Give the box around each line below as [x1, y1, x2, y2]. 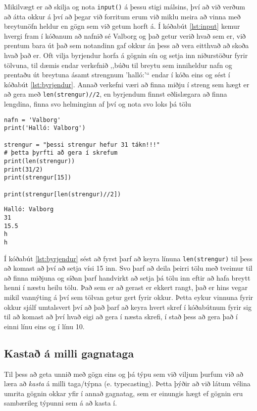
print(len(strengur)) [4, 157, 75, 165]
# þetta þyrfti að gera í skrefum [4, 149, 118, 157]
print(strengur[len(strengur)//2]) [4, 190, 121, 198]
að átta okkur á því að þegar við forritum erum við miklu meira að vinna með [4, 11, 241, 21]
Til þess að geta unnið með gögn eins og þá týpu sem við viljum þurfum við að [4, 368, 243, 379]
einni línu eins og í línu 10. [4, 321, 85, 331]
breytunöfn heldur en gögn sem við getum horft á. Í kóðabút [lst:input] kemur [4, 21, 240, 31]
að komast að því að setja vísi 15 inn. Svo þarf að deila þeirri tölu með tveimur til [4, 263, 253, 273]
